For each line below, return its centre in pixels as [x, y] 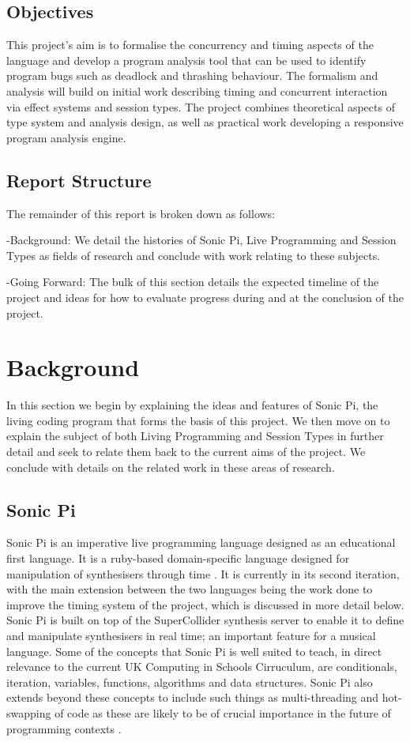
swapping [29, 712]
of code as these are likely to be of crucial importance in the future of [223, 712]
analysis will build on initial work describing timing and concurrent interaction [197, 90]
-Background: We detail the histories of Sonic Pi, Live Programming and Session [201, 240]
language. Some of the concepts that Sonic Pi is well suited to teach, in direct [194, 651]
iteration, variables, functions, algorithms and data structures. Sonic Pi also [190, 682]
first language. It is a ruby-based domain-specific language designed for [178, 558]
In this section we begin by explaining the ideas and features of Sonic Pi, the [192, 405]
